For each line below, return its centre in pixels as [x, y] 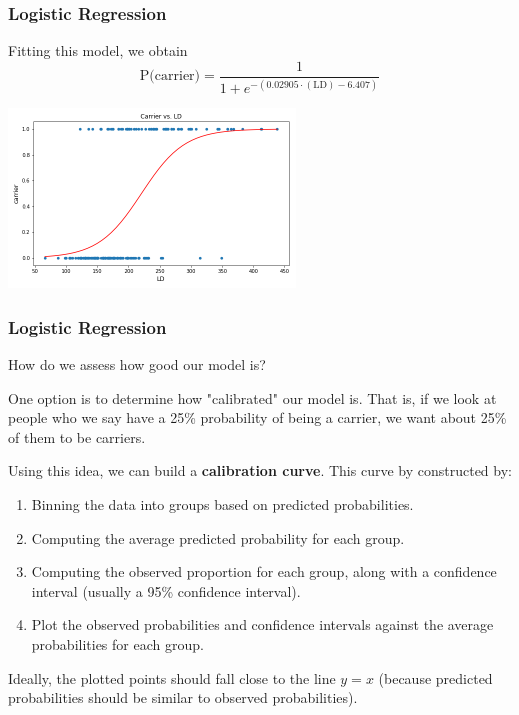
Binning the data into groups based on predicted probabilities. [222, 504]
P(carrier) [170, 76]
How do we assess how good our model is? [137, 364]
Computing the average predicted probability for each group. [218, 537]
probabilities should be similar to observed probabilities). [183, 697]
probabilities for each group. [117, 643]
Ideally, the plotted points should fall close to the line [172, 677]
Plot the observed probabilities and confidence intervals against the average [262, 624]
